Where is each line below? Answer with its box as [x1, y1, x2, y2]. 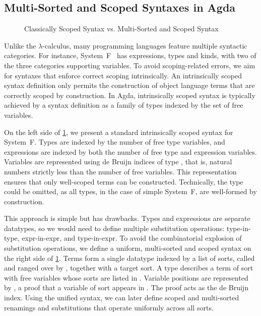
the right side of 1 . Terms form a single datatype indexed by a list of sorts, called [4, 252, 255, 263]
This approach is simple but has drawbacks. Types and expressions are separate [4, 213, 250, 223]
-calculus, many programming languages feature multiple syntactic [42, 40, 247, 51]
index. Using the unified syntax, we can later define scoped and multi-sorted [4, 292, 239, 303]
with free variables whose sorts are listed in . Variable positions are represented [4, 272, 248, 283]
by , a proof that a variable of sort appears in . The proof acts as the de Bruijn [4, 282, 248, 293]
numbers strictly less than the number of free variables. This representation [4, 166, 237, 176]
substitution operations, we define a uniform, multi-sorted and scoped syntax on [4, 243, 251, 253]
